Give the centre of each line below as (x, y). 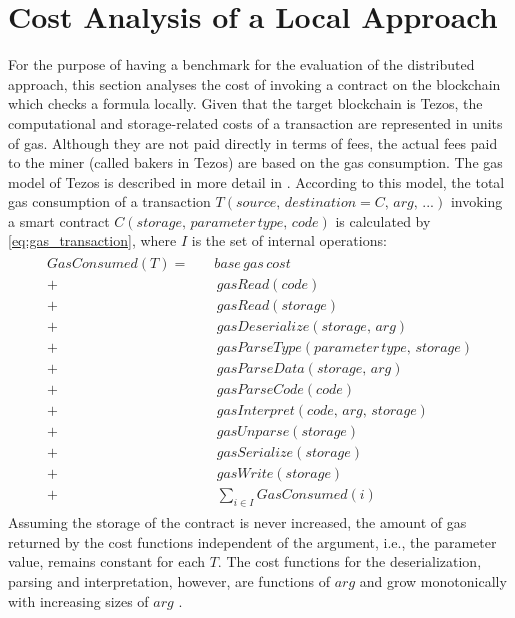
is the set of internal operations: (289, 240)
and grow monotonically (433, 581)
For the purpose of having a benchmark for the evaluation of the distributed (241, 64)
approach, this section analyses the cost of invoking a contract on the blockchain (254, 83)
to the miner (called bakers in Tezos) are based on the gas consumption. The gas (255, 162)
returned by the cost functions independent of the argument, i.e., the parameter (252, 541)
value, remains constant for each (106, 561)
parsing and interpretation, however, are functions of (169, 581)
